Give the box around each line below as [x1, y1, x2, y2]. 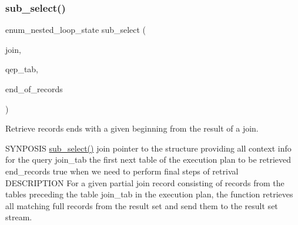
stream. [5, 211, 32, 223]
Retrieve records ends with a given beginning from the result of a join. [5, 122, 259, 135]
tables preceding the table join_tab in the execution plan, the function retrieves [5, 188, 293, 200]
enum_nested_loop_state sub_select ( [5, 23, 146, 36]
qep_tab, [5, 63, 39, 75]
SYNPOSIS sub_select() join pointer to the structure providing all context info [5, 142, 292, 154]
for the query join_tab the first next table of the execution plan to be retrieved [5, 153, 292, 166]
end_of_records [5, 83, 63, 95]
